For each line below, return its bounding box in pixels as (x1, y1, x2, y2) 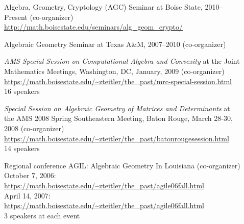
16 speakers (4, 86, 40, 96)
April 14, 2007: (4, 190, 51, 201)
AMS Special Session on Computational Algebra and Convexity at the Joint (4, 56, 240, 66)
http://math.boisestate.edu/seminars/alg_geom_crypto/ (4, 21, 183, 32)
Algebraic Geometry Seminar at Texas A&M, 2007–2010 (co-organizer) (4, 38, 226, 49)
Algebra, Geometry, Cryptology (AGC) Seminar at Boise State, (4, 2, 203, 12)
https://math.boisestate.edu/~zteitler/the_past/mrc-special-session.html (4, 76, 232, 86)
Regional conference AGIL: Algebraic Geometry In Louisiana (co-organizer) (4, 160, 240, 170)
